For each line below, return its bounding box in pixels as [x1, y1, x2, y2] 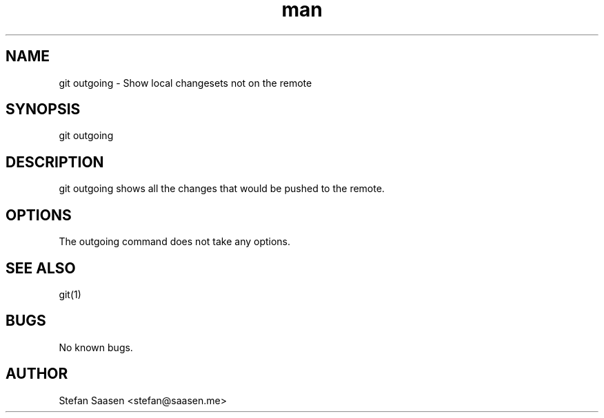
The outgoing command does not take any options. [59, 236, 291, 248]
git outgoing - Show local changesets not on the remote [59, 76, 312, 89]
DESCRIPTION [6, 153, 104, 171]
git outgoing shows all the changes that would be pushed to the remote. [59, 182, 385, 195]
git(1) [59, 288, 81, 300]
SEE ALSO [6, 259, 76, 277]
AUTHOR [6, 365, 68, 383]
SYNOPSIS [6, 101, 81, 118]
